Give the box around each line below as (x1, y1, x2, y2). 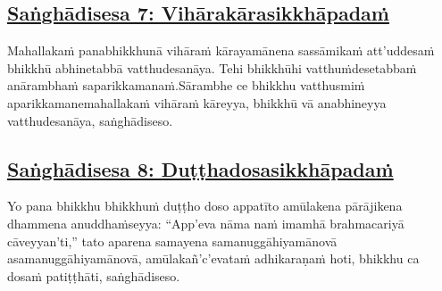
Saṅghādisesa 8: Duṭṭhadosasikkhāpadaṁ (7, 154, 394, 182)
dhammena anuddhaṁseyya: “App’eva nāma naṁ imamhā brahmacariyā (7, 213, 404, 232)
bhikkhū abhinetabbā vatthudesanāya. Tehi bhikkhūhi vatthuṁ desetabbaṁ (7, 58, 417, 77)
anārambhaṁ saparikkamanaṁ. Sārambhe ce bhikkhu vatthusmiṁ (7, 76, 365, 95)
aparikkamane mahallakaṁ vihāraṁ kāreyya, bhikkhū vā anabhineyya (7, 93, 387, 112)
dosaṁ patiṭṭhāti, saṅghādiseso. (7, 266, 180, 285)
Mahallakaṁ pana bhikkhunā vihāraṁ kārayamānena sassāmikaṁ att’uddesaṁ (7, 41, 435, 60)
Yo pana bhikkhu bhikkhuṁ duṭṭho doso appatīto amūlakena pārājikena (7, 196, 403, 215)
